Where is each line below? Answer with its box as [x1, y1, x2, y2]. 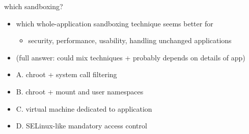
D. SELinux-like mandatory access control [16, 120, 147, 131]
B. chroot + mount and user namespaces [16, 86, 144, 96]
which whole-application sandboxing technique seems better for [16, 18, 213, 28]
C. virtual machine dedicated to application [16, 103, 152, 114]
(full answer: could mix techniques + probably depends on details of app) [16, 52, 245, 62]
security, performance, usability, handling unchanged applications [28, 35, 232, 46]
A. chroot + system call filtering [16, 69, 117, 80]
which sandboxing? [4, 1, 63, 11]
